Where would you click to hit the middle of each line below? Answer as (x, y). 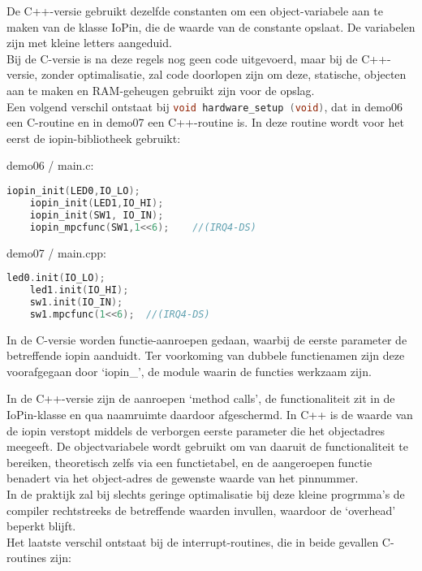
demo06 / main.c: (50, 165)
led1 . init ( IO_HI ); (79, 290)
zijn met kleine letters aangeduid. (89, 43)
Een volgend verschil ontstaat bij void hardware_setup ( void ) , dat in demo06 (205, 106)
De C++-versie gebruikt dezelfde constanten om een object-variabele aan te (195, 11)
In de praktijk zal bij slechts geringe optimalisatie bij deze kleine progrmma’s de (206, 493)
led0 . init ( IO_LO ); (56, 278)
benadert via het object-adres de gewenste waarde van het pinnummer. (183, 478)
